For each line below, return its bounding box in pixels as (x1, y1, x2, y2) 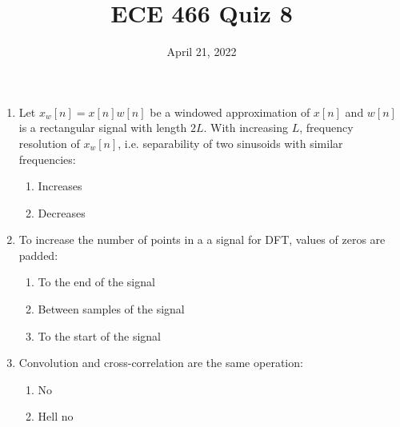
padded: (18, 246, 58, 263)
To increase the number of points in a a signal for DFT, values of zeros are (18, 231, 386, 248)
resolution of (18, 134, 80, 151)
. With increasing (203, 119, 289, 136)
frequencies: (18, 150, 76, 167)
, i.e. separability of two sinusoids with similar (118, 134, 343, 151)
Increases (38, 178, 82, 194)
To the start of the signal (38, 327, 162, 344)
